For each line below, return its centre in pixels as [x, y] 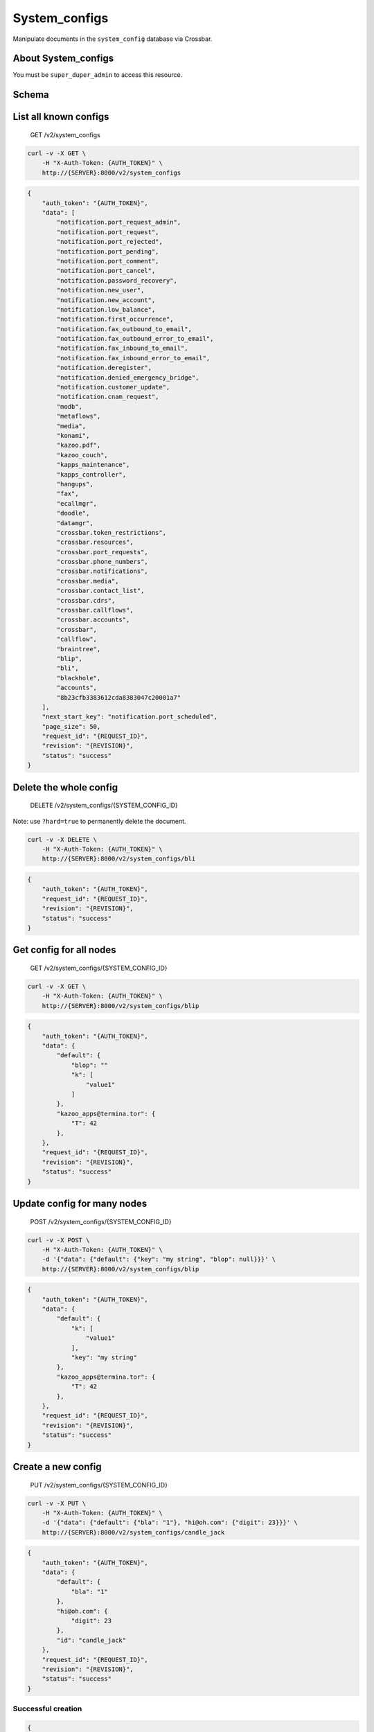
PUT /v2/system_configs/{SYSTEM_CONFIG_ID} [99, 1485]
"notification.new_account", [106, 300]
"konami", [73, 435]
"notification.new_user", [100, 290]
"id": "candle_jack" [91, 1640]
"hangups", [75, 484]
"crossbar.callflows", [95, 610]
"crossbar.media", [88, 581]
